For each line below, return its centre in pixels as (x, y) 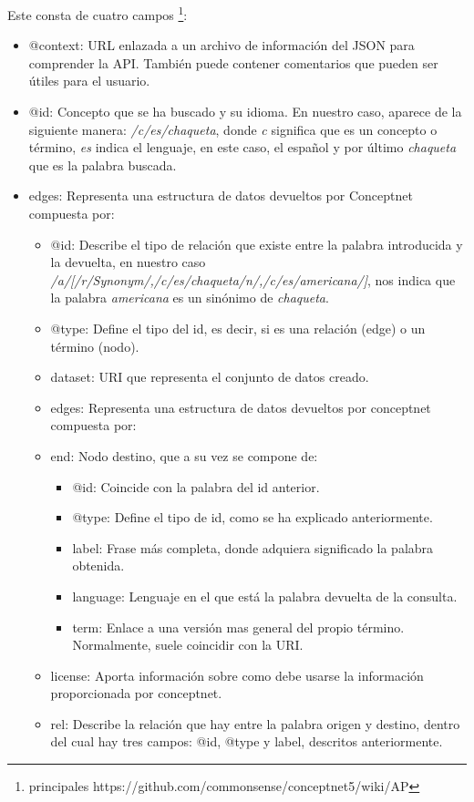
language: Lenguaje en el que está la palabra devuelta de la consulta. (265, 596)
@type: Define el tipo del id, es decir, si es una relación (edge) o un (238, 328)
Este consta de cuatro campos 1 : (98, 13)
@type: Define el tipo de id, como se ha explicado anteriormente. (252, 517)
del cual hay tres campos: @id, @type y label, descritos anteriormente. (247, 741)
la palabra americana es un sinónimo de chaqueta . (190, 298)
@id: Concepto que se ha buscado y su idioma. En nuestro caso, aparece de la (245, 112)
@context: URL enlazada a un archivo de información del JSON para (222, 45)
